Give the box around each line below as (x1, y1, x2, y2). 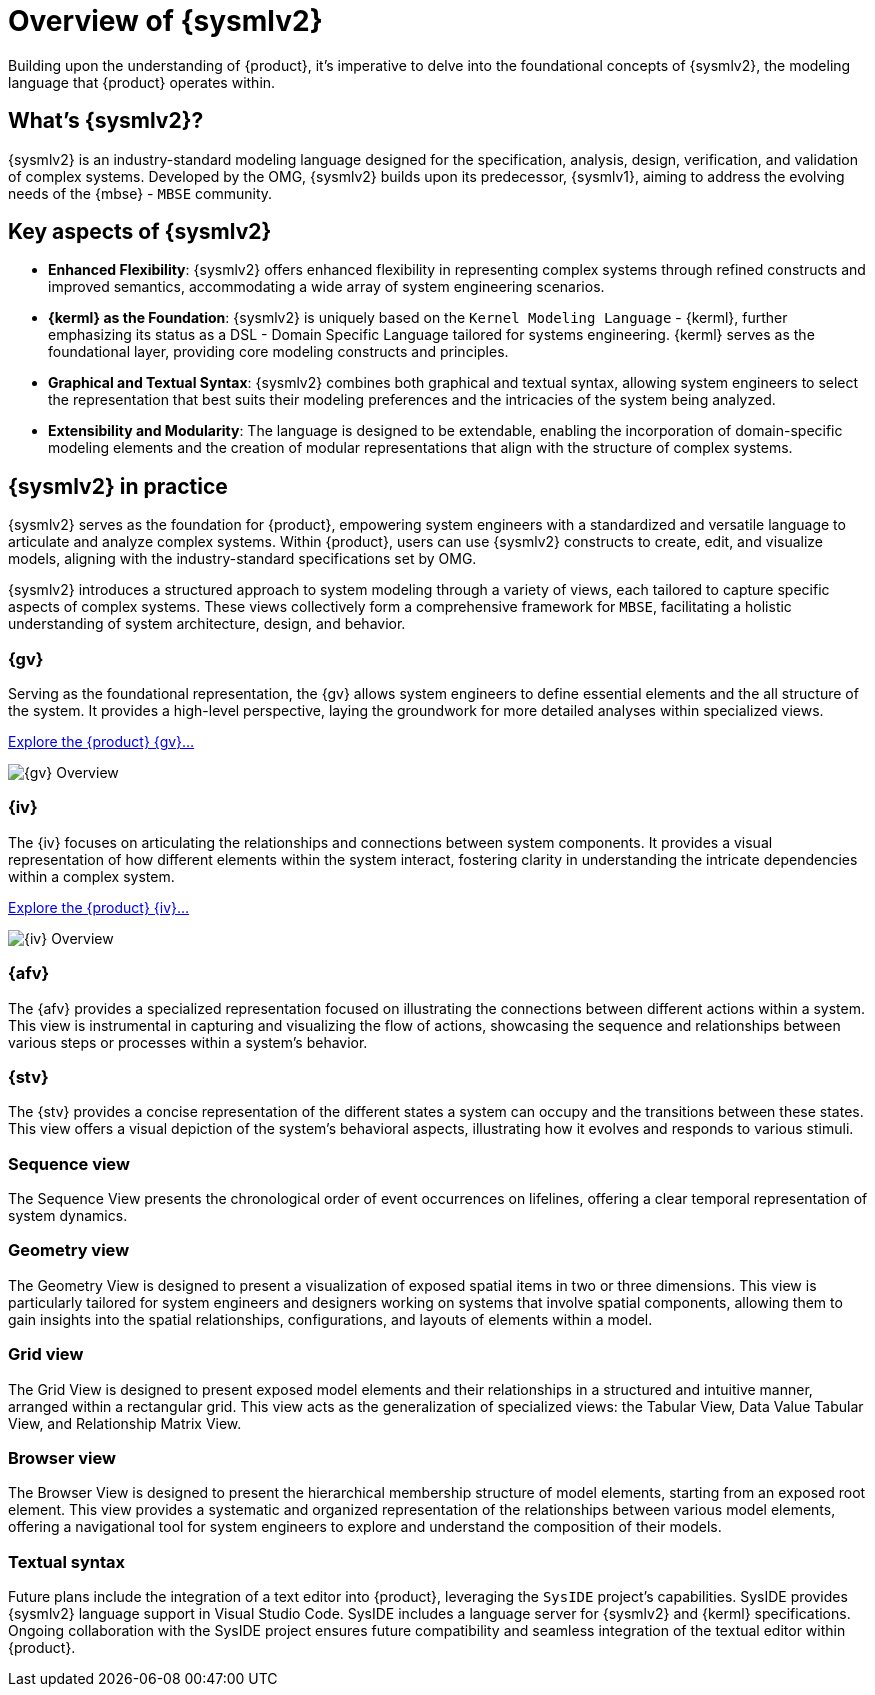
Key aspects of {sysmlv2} (8, 219, 272, 245)
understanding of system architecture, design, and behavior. (8, 615, 406, 633)
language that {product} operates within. (8, 73, 276, 91)
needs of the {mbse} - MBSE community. (8, 184, 273, 202)
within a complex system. (8, 867, 175, 885)
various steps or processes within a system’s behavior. (8, 1033, 368, 1051)
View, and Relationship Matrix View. (8, 1414, 242, 1432)
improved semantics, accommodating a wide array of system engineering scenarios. (48, 278, 605, 296)
